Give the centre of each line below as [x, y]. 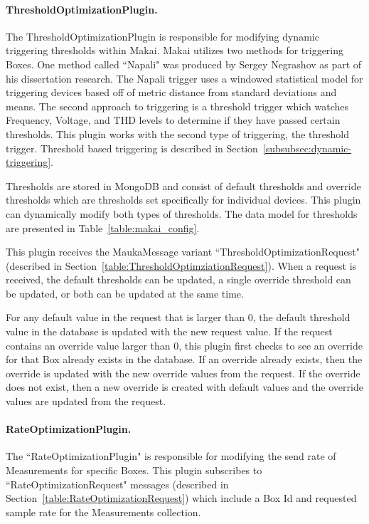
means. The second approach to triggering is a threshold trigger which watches [177, 106]
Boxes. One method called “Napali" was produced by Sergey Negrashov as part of [184, 64]
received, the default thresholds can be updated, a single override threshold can [178, 279]
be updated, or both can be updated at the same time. [125, 293]
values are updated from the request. [86, 401]
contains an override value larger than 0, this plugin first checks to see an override [184, 345]
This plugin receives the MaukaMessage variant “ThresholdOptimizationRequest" [183, 252]
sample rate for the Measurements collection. [103, 512]
